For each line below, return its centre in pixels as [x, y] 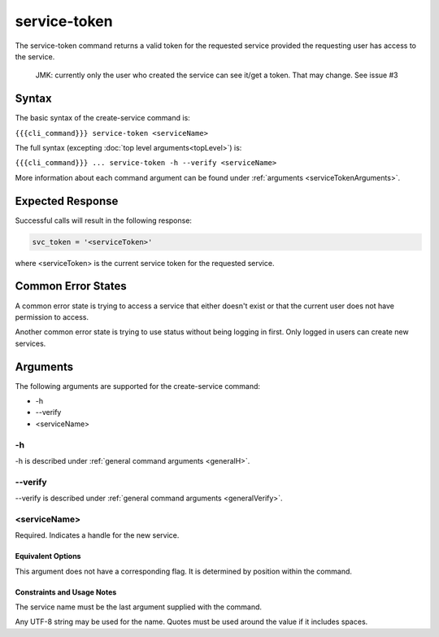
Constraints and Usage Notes [66, 592]
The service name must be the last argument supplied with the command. [139, 607]
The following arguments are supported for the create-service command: [137, 386]
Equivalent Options [48, 556]
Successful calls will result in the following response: [104, 220]
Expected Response [67, 201]
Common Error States [71, 286]
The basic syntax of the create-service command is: [102, 118]
